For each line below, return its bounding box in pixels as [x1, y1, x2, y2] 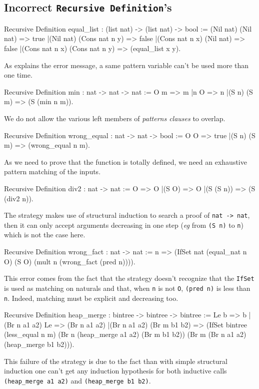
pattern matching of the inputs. [4, 166, 101, 177]
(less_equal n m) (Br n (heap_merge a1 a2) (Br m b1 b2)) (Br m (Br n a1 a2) [4, 329, 246, 339]
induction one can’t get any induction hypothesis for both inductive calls [4, 365, 227, 376]
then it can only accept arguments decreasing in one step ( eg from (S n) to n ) [4, 219, 243, 230]
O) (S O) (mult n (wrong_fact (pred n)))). [4, 256, 135, 266]
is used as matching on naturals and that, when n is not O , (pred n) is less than [4, 282, 250, 293]
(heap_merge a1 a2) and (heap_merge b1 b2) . [4, 375, 151, 385]
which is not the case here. [4, 229, 85, 240]
